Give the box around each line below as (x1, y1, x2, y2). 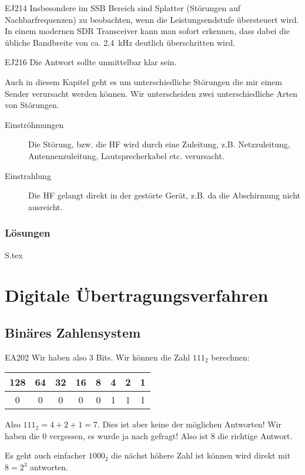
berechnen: (211, 351, 250, 363)
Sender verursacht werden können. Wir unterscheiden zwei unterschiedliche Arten (5, 87, 297, 99)
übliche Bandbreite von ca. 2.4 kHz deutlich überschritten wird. (5, 36, 236, 48)
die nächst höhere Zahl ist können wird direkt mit (110, 449, 291, 461)
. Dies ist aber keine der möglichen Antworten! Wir (97, 418, 281, 430)
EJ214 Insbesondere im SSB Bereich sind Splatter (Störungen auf (5, 2, 240, 14)
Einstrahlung (5, 169, 51, 181)
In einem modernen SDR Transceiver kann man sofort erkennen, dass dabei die (5, 25, 290, 37)
